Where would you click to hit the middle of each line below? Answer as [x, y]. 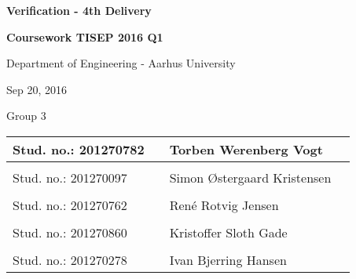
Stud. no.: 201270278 [70, 259]
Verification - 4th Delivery [79, 10]
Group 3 [26, 116]
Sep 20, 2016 [37, 89]
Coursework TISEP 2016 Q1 [85, 36]
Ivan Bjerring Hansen [228, 259]
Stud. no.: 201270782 [79, 149]
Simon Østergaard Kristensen [250, 177]
